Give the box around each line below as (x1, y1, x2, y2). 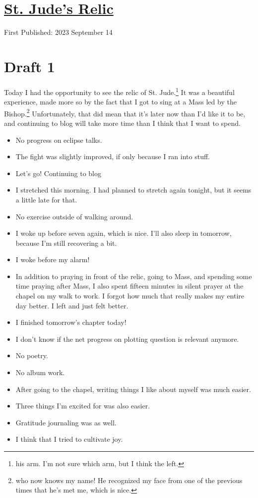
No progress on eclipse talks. (15, 134, 102, 145)
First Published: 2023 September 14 (4, 27, 113, 37)
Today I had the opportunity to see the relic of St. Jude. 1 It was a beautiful (4, 85, 235, 97)
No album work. (15, 367, 65, 378)
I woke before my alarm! (15, 254, 90, 265)
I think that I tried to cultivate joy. (15, 434, 123, 444)
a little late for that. (15, 194, 77, 204)
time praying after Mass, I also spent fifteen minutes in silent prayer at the (15, 281, 244, 291)
